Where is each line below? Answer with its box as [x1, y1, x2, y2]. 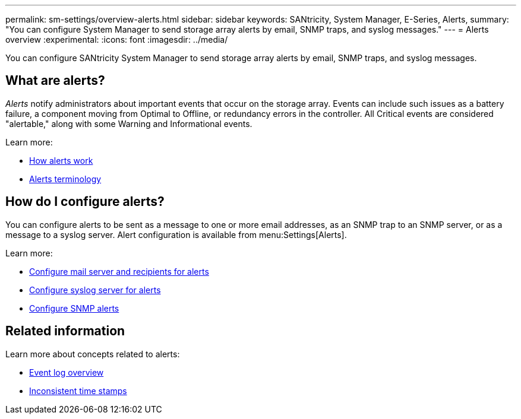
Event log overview [29, 367, 104, 377]
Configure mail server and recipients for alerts [29, 266, 209, 277]
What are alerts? [5, 73, 105, 88]
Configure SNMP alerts [29, 303, 119, 313]
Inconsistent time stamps [29, 385, 127, 396]
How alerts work [29, 155, 93, 166]
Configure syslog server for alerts [29, 284, 161, 295]
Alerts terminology [29, 173, 102, 184]
